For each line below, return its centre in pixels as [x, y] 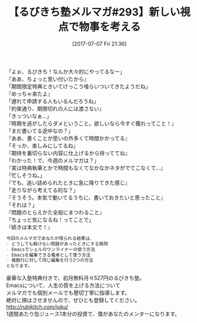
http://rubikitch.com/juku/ [37, 307]
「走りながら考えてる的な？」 [42, 190]
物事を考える [110, 27]
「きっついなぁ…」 [29, 116]
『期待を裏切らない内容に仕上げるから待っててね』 [68, 153]
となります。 [19, 266]
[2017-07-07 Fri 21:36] [99, 44]
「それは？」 [22, 204]
